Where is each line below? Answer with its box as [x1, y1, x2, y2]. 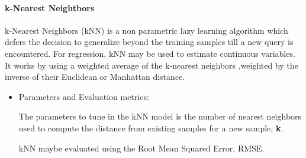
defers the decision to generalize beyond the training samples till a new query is [5, 36, 294, 48]
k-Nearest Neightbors [5, 1, 95, 14]
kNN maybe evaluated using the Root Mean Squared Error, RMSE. [18, 141, 265, 154]
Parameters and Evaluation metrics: [18, 90, 149, 102]
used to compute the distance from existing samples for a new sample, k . [18, 121, 284, 134]
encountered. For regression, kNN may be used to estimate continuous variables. [5, 47, 295, 59]
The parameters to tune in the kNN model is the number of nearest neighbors [18, 110, 302, 122]
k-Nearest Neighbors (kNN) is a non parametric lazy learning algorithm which [5, 24, 288, 36]
